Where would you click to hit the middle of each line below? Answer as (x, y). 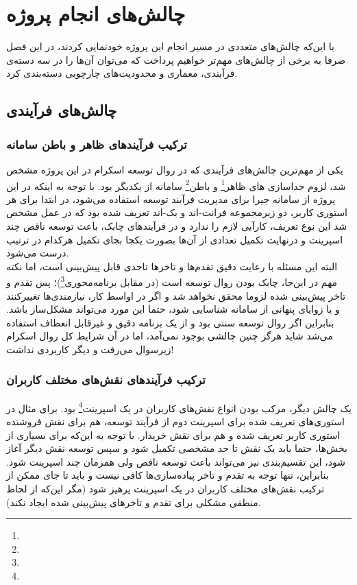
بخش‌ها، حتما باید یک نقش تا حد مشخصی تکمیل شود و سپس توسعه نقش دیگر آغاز (177, 448)
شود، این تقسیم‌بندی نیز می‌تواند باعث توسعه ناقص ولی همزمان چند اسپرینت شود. (176, 461)
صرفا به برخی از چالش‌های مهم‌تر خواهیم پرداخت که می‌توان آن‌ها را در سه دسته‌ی (176, 59)
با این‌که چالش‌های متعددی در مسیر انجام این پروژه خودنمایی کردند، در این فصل (170, 46)
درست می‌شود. (38, 253)
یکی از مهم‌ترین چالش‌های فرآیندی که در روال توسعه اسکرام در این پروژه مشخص (175, 169)
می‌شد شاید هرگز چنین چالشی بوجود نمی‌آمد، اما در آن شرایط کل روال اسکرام (170, 336)
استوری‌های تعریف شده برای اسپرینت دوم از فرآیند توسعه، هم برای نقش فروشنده (175, 421)
